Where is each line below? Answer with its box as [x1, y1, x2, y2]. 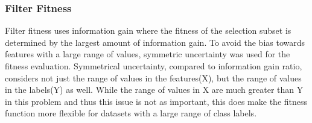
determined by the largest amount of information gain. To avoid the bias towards [5, 36, 305, 48]
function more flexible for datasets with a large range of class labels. [5, 107, 257, 119]
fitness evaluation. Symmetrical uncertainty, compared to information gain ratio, [5, 60, 302, 72]
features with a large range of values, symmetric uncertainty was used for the [5, 48, 290, 60]
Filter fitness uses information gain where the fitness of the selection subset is [5, 24, 291, 37]
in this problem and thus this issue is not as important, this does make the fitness [5, 95, 308, 107]
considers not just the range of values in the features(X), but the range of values [5, 71, 302, 84]
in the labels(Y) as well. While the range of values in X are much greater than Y [5, 83, 304, 96]
